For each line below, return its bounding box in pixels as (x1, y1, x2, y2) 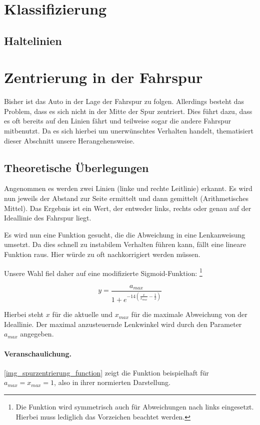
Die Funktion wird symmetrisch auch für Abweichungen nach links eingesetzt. (15, 401, 254, 412)
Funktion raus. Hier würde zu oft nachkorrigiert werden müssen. (4, 249, 200, 259)
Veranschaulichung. (4, 348, 71, 358)
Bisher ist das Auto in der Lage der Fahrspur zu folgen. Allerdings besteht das (4, 96, 244, 106)
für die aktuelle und (52, 309, 113, 319)
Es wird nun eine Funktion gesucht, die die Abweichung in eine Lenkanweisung (4, 229, 245, 239)
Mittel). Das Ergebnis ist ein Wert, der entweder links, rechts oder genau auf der (4, 202, 251, 213)
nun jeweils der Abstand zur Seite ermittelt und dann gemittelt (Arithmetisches (4, 193, 248, 203)
